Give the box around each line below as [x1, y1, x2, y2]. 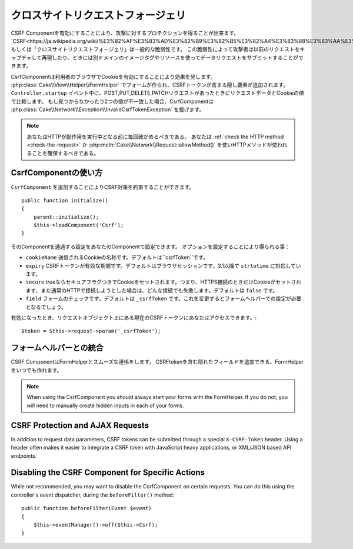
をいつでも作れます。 [11, 367, 62, 374]
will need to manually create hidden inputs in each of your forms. [26, 402, 185, 409]
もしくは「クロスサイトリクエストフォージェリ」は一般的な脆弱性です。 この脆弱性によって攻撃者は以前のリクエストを [11, 46, 300, 53]
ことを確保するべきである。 [31, 149, 99, 157]
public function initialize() [21, 197, 109, 204]
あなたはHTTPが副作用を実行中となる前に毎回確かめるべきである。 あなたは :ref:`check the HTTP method [26, 133, 284, 140]
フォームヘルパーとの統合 [11, 343, 104, 353]
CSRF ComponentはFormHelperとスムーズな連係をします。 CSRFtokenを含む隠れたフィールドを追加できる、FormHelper [11, 358, 304, 365]
